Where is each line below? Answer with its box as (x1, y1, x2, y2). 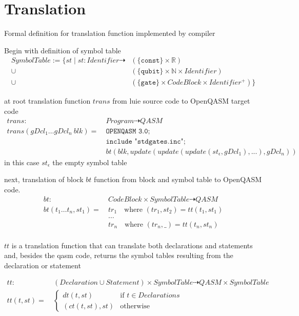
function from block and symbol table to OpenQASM (93, 174, 262, 185)
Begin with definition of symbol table (4, 45, 121, 55)
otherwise (120, 303, 150, 310)
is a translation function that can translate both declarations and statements (11, 240, 253, 250)
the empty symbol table (52, 156, 127, 167)
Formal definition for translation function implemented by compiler (4, 28, 215, 38)
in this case (4, 156, 39, 167)
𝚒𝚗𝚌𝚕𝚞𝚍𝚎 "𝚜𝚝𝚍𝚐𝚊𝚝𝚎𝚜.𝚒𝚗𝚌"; (106, 137, 186, 145)
